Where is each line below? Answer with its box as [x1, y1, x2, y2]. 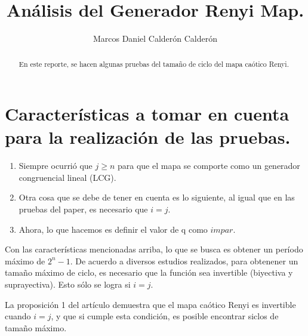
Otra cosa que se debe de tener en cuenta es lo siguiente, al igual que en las [19, 191, 295, 204]
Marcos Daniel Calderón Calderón [93, 32, 218, 45]
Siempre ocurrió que [19, 159, 93, 172]
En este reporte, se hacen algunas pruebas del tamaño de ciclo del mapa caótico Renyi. [19, 58, 289, 69]
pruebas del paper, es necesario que [19, 203, 148, 215]
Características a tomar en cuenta [5, 101, 289, 126]
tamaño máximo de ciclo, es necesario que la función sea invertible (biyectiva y [5, 266, 293, 279]
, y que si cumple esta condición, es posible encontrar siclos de [51, 310, 279, 322]
